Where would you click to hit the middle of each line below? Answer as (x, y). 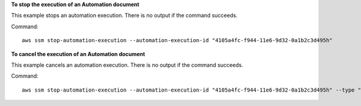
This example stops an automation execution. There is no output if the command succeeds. (124, 16)
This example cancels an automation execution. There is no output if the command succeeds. (127, 65)
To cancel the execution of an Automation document (78, 54)
